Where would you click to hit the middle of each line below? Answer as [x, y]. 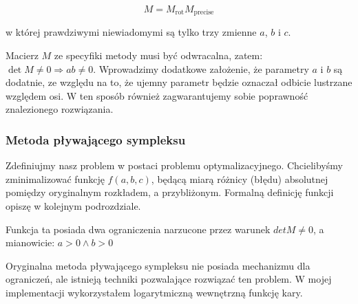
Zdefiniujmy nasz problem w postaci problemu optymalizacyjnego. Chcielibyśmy [174, 165]
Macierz [22, 55]
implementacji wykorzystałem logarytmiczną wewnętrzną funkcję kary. [154, 292]
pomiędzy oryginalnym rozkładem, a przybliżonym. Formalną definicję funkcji [170, 192]
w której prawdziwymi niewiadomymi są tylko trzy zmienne [131, 32]
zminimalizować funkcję [55, 178]
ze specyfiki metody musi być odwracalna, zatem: [158, 55]
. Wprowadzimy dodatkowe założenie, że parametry [201, 68]
